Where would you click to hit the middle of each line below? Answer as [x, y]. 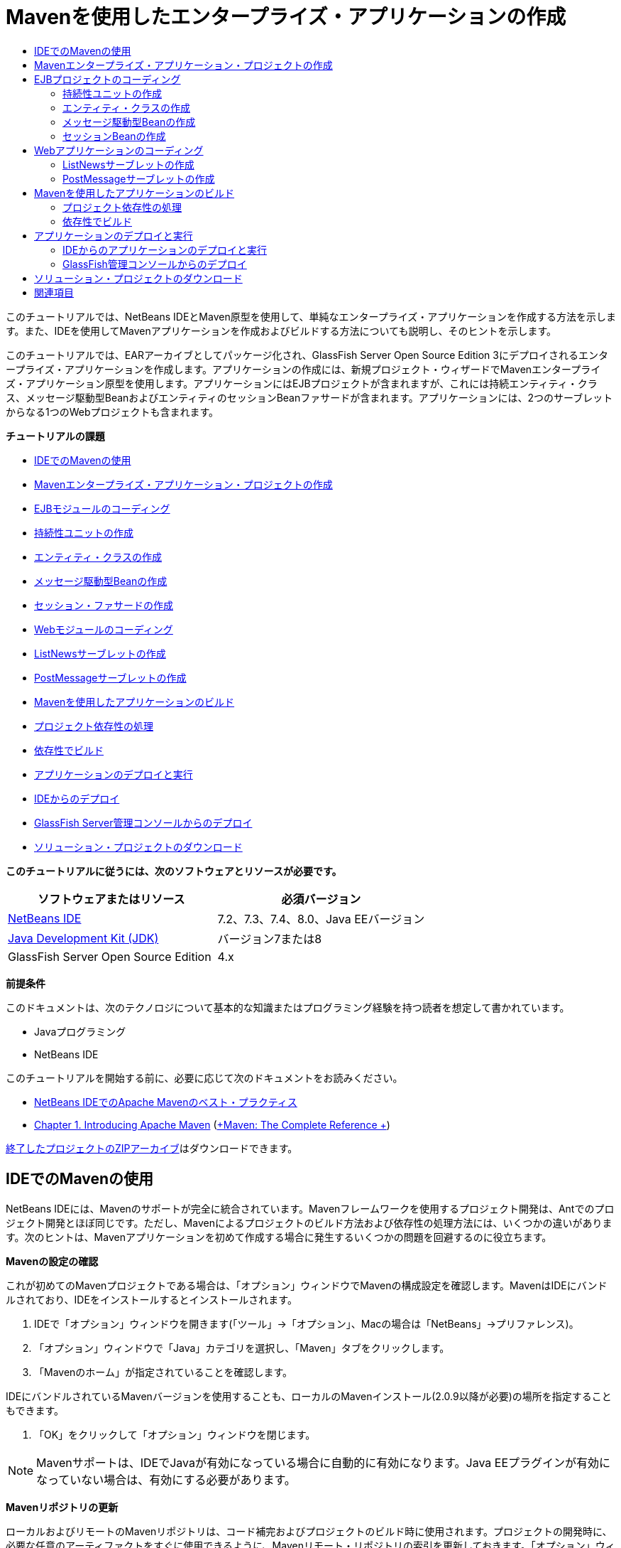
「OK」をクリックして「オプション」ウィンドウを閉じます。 [175, 1434]
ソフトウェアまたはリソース [111, 899]
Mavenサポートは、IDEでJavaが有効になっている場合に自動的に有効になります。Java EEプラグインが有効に [324, 1462]
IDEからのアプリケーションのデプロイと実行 [165, 249]
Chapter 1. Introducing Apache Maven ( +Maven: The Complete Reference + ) [212, 1124]
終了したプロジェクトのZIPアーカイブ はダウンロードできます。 [152, 1148]
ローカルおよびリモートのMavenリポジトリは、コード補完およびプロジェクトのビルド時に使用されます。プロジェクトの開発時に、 [309, 1531]
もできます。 [35, 1410]
